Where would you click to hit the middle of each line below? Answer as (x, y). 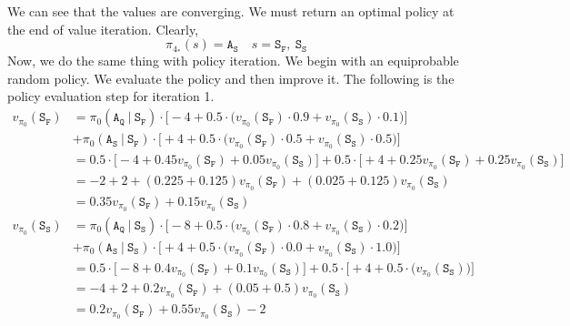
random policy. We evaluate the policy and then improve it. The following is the (231, 78)
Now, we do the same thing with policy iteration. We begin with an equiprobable (233, 61)
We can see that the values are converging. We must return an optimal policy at (231, 11)
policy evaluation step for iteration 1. (111, 96)
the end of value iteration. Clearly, (103, 29)
